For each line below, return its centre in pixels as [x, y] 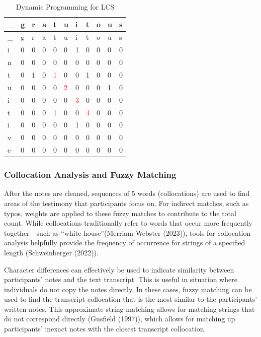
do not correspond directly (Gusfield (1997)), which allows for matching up [120, 319]
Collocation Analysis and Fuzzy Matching [90, 175]
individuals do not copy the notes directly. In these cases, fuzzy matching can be [128, 289]
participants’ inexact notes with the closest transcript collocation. [105, 329]
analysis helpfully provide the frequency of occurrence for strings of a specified [125, 243]
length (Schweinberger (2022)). [51, 252]
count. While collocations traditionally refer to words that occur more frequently [128, 223]
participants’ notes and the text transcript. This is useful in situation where [121, 279]
